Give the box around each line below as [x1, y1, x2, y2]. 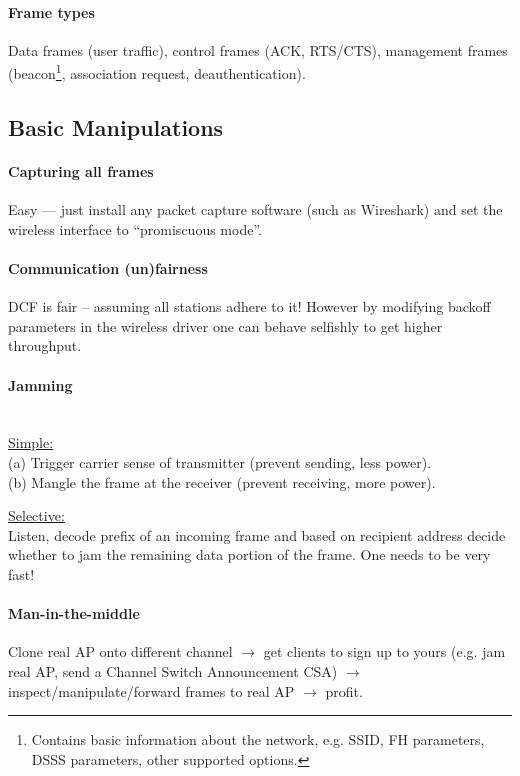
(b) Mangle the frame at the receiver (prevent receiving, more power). [8, 471, 436, 492]
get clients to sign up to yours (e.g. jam [263, 641, 506, 662]
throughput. [8, 335, 82, 356]
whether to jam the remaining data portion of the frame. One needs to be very [8, 544, 491, 565]
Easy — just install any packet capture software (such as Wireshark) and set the [8, 199, 503, 220]
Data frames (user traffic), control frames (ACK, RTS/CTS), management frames [8, 39, 508, 60]
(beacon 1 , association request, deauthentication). [8, 60, 306, 84]
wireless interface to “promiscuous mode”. [8, 218, 262, 239]
